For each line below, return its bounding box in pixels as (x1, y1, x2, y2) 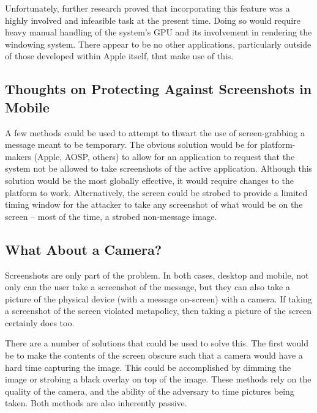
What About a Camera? (5, 239, 162, 258)
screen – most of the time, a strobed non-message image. (5, 210, 217, 222)
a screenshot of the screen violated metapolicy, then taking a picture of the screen (5, 304, 311, 317)
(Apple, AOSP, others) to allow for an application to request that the (34, 150, 295, 163)
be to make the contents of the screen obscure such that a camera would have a (5, 349, 303, 362)
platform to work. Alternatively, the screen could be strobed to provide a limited (5, 186, 308, 199)
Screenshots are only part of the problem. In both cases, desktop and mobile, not (5, 268, 309, 281)
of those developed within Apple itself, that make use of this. (5, 49, 234, 62)
